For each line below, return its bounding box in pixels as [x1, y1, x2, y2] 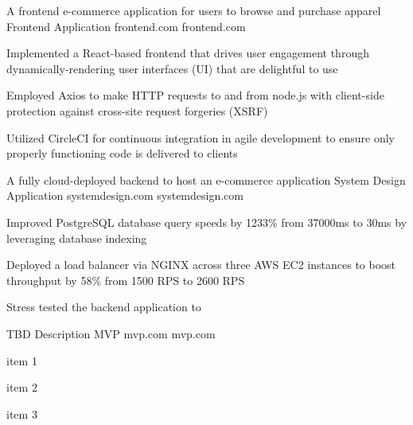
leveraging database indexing [6, 229, 147, 246]
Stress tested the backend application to [6, 298, 201, 315]
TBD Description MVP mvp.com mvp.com [6, 325, 216, 341]
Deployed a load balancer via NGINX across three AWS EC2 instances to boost [6, 256, 396, 273]
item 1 [6, 352, 37, 368]
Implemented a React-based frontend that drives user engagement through [6, 45, 369, 61]
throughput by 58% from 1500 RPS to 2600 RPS [6, 271, 245, 288]
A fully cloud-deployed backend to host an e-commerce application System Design [6, 171, 406, 188]
